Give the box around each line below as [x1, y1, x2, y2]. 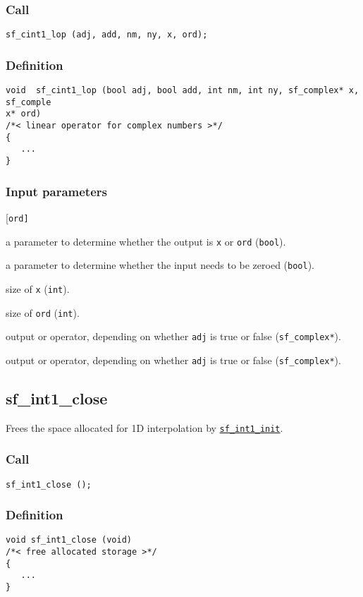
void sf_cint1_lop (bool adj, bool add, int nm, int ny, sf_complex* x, [6, 85, 359, 96]
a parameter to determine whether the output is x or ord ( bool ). [6, 234, 286, 248]
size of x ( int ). [6, 281, 70, 296]
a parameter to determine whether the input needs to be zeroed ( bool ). [6, 258, 315, 272]
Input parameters [6, 182, 107, 200]
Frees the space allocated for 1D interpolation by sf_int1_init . [6, 420, 283, 435]
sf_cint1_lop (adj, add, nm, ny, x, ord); [6, 30, 208, 40]
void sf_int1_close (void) [6, 535, 132, 545]
